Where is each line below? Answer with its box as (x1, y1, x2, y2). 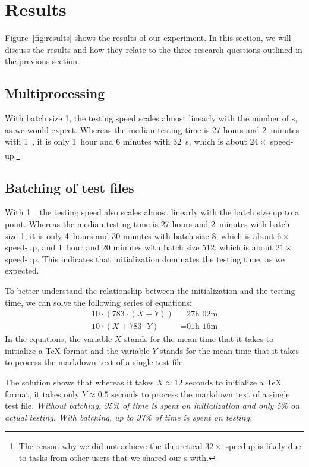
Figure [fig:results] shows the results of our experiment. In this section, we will (5, 32, 291, 44)
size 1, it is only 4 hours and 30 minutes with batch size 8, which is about (5, 229, 275, 242)
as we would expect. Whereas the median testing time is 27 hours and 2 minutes (5, 123, 299, 136)
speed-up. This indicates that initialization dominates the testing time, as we (5, 252, 285, 265)
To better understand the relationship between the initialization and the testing (5, 284, 295, 296)
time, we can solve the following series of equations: (5, 296, 192, 308)
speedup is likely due (225, 440, 301, 452)
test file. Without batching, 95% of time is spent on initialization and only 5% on (5, 399, 300, 412)
